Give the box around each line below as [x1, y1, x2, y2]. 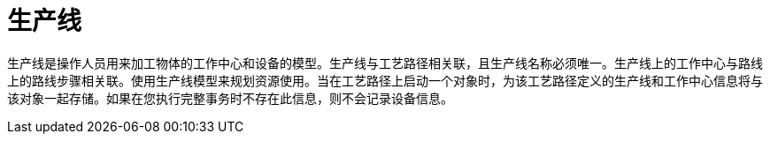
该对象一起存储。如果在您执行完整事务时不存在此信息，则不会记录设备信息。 [7, 90, 453, 106]
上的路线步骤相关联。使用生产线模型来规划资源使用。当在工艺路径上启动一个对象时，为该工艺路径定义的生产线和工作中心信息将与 [7, 72, 763, 88]
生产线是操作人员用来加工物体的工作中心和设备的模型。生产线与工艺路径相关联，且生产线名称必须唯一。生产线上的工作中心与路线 [7, 55, 763, 70]
